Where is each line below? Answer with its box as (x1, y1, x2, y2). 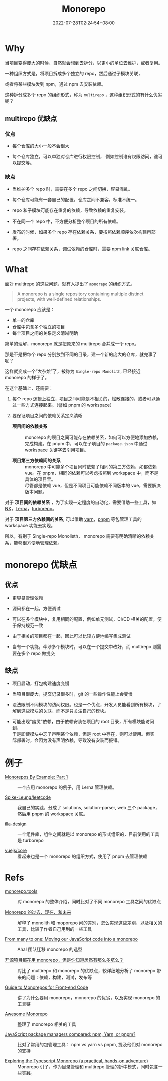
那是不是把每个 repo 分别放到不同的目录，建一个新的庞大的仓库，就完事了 (5, 351, 157, 357)
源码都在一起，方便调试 (12, 605, 61, 611)
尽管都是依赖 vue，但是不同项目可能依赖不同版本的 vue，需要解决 (24, 482, 161, 488)
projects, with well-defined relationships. (17, 296, 101, 302)
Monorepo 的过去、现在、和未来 (5, 909, 71, 915)
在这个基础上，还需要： (5, 385, 53, 391)
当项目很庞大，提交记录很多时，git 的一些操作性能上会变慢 (12, 691, 133, 697)
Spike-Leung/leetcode (5, 794, 51, 800)
